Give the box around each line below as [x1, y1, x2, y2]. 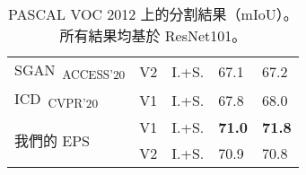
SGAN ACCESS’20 [14, 59, 126, 83]
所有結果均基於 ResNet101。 [59, 25, 247, 46]
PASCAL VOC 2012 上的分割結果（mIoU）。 [8, 4, 298, 24]
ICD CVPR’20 [14, 88, 99, 112]
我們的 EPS [14, 130, 91, 152]
